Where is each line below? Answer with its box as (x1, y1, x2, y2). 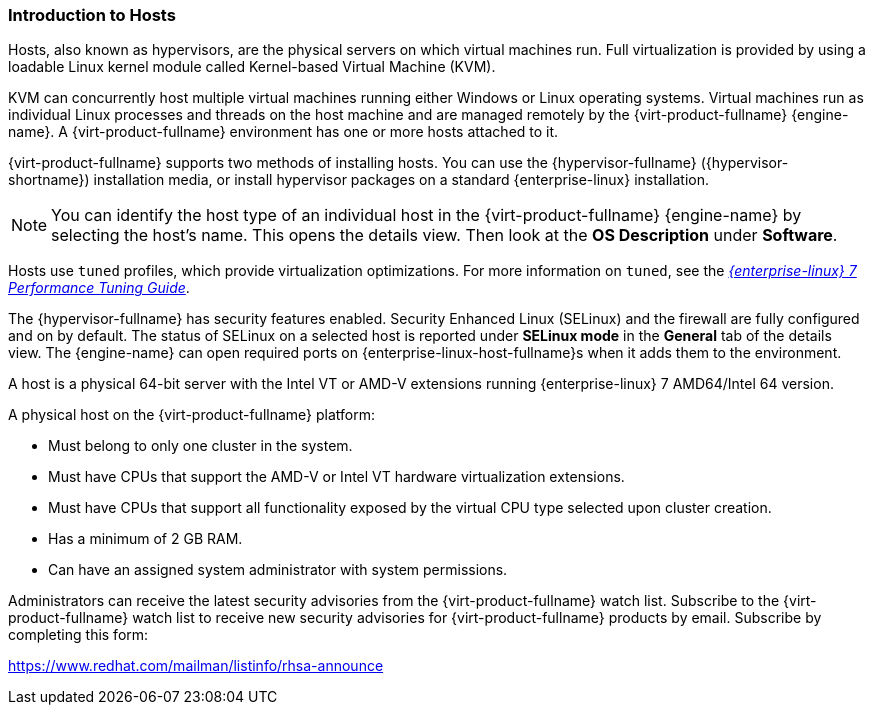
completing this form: (8, 626, 149, 644)
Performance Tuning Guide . (8, 279, 190, 297)
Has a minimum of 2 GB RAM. (48, 530, 243, 548)
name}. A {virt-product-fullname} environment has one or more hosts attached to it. (8, 123, 559, 141)
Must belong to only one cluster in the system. (48, 437, 353, 455)
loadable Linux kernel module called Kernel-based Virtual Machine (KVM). (8, 58, 496, 76)
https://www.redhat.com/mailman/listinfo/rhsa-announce (8, 657, 384, 675)
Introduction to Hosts (8, 5, 176, 25)
